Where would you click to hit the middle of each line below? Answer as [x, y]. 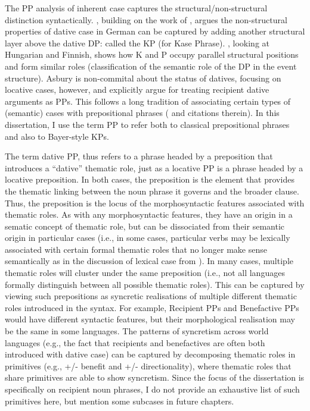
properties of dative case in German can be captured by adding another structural [155, 31]
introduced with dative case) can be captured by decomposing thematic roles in [150, 354]
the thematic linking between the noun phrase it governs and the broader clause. [152, 191]
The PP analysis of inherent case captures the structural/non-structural [136, 8]
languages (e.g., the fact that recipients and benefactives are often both [135, 342]
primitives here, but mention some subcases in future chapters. [120, 401]
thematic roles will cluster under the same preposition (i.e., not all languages [145, 273]
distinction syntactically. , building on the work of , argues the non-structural [146, 19]
